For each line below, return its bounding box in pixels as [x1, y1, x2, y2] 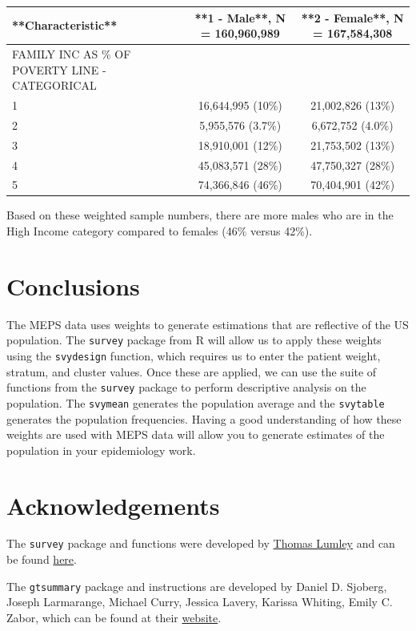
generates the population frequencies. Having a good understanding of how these [6, 410, 402, 427]
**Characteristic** [12, 17, 118, 34]
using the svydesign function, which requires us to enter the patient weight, [6, 348, 381, 364]
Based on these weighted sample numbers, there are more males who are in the [6, 207, 394, 223]
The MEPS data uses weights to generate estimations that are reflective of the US [6, 315, 409, 332]
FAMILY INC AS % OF [12, 45, 131, 62]
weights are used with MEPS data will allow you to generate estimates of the [6, 426, 385, 443]
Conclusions [6, 269, 140, 302]
